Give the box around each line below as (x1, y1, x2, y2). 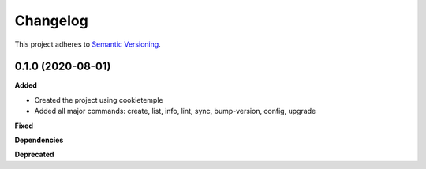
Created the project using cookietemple (34, 95, 163, 104)
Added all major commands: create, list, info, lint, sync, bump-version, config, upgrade (34, 107, 316, 116)
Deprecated (14, 150, 54, 160)
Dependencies (14, 135, 64, 145)
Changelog (14, 12, 88, 29)
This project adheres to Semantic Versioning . (14, 39, 161, 49)
